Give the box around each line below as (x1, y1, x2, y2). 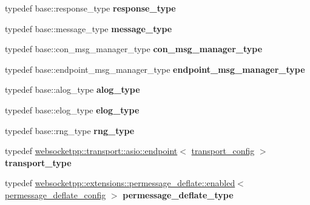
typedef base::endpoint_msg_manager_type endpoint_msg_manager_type (5, 62, 305, 75)
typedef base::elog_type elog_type (5, 103, 140, 116)
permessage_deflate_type (123, 188, 234, 201)
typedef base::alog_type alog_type (5, 83, 140, 96)
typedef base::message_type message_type (5, 22, 172, 35)
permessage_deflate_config (5, 188, 106, 201)
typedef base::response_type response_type (5, 2, 176, 14)
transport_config (191, 144, 255, 157)
